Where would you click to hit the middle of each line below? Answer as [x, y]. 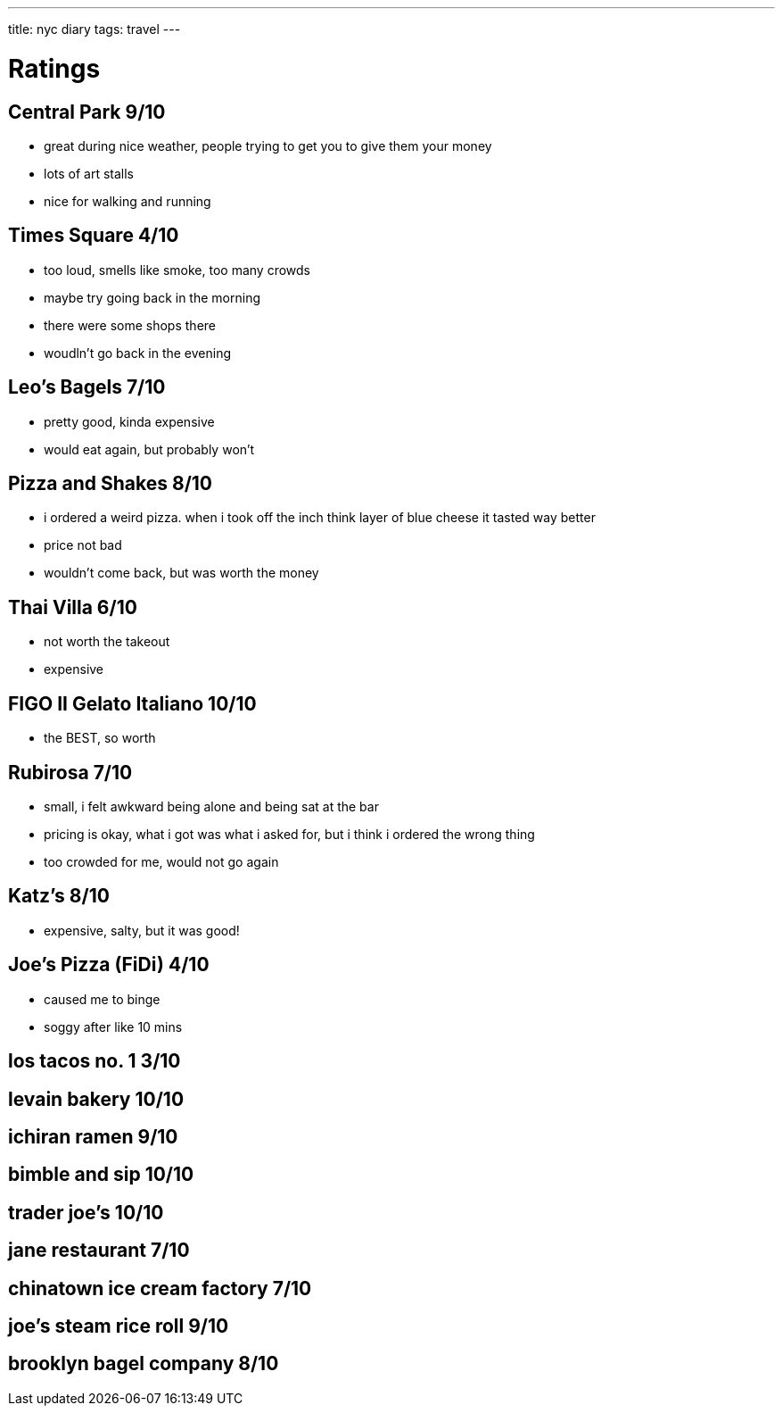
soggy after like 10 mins [113, 1027]
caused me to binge [102, 999]
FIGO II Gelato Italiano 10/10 [132, 703]
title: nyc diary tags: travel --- [95, 29]
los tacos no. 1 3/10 [95, 1061]
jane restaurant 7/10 [99, 1251]
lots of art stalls [89, 173]
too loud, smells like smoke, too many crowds [177, 270]
